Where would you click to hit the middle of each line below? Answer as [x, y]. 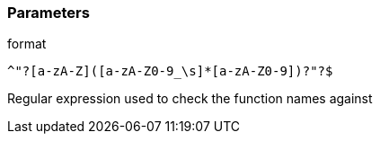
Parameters [49, 13]
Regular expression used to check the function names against [190, 99]
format [27, 44]
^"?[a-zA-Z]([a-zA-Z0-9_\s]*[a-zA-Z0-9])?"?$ [170, 71]
